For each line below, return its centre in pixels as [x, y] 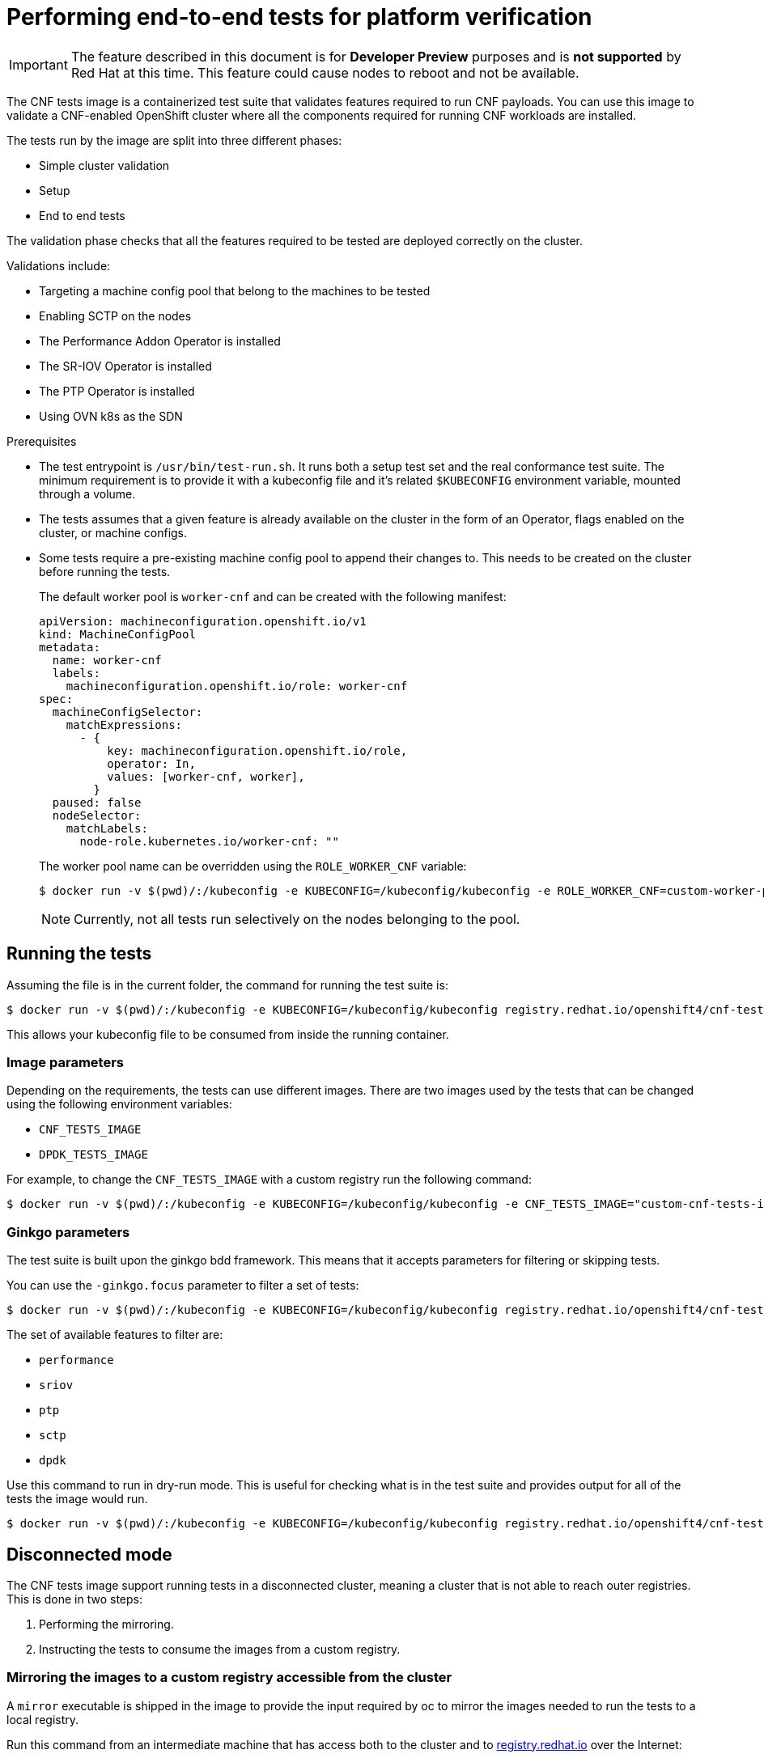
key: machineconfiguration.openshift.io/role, [257, 750]
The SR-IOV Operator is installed [125, 366]
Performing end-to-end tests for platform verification [299, 17]
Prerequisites [42, 441]
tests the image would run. [77, 1499]
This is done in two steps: [74, 1599]
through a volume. [87, 494]
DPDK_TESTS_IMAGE [93, 1155]
